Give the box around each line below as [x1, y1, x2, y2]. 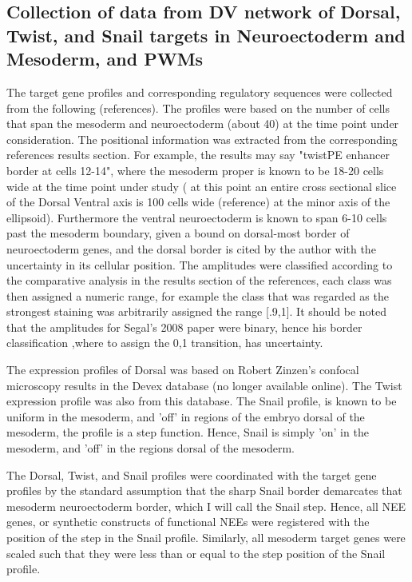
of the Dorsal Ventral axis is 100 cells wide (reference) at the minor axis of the [6, 193, 390, 210]
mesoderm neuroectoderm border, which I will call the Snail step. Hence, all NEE [6, 497, 406, 514]
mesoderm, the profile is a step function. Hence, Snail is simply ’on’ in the [6, 424, 369, 440]
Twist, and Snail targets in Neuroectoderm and [6, 22, 406, 47]
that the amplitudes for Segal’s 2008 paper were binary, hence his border [6, 318, 362, 335]
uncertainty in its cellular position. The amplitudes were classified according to [6, 256, 393, 273]
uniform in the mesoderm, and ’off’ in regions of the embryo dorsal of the [6, 408, 365, 425]
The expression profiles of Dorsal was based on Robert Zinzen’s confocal [6, 361, 359, 378]
